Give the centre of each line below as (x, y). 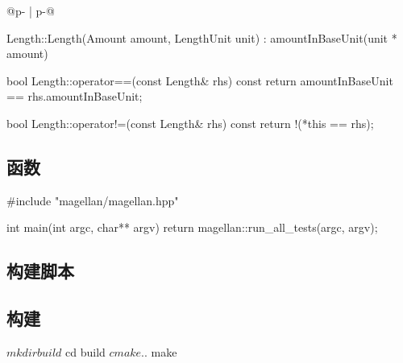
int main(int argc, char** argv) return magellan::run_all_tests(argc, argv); (192, 227)
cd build (85, 351)
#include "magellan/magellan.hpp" (93, 200)
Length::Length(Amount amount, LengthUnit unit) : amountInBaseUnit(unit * (202, 37)
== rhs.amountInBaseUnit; (75, 96)
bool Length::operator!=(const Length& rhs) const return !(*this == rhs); (190, 123)
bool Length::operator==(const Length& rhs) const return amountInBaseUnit (200, 80)
